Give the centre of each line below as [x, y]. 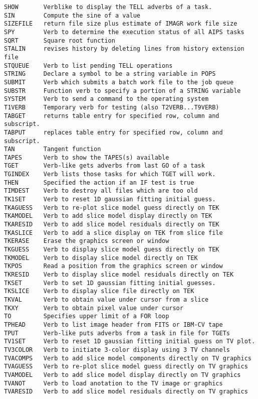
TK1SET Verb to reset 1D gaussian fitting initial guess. [110, 199]
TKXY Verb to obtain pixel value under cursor [94, 308]
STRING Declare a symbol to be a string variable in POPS [110, 74]
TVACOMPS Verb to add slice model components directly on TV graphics [128, 358]
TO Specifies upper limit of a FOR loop [87, 316]
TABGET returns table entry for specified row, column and [112, 116]
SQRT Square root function [60, 40]
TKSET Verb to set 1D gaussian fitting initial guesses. [110, 283]
